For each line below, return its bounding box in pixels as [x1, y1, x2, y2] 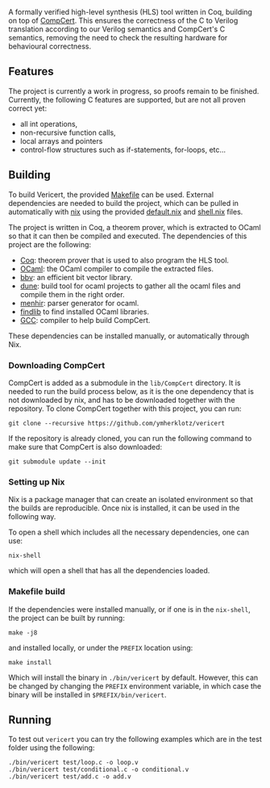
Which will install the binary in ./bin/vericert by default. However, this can [8, 673, 259, 682]
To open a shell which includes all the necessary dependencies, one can [8, 527, 250, 537]
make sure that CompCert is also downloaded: [8, 442, 163, 451]
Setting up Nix [8, 476, 65, 488]
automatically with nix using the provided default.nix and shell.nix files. [8, 207, 243, 216]
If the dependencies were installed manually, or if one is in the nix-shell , [8, 604, 251, 614]
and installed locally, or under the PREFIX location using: [8, 643, 193, 652]
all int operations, [19, 119, 78, 128]
